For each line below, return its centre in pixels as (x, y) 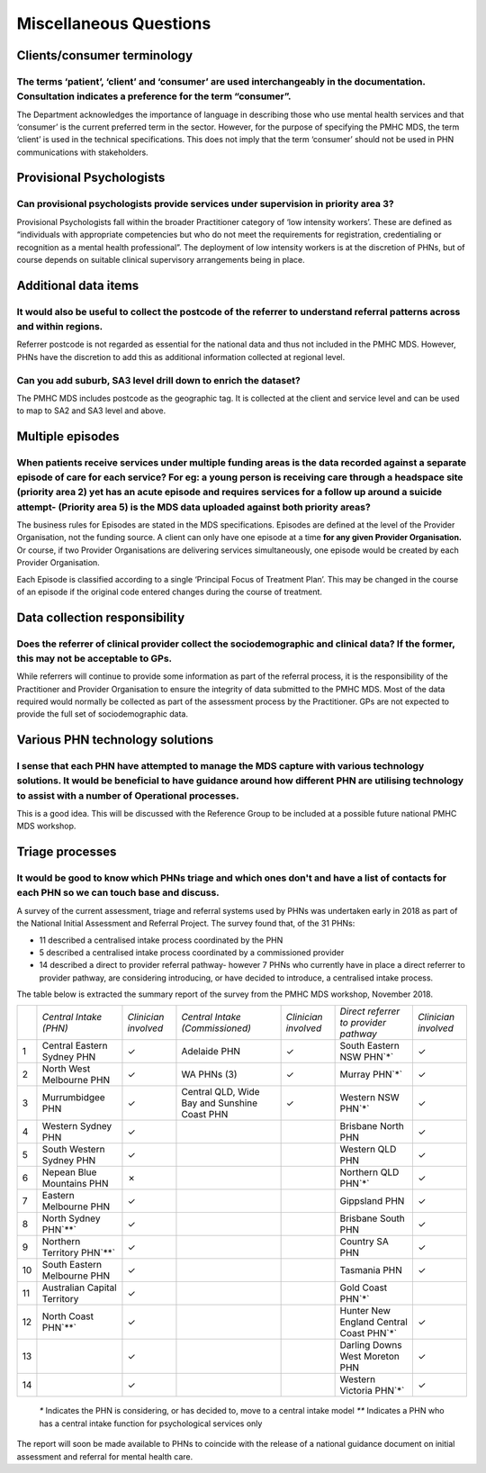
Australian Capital (79, 1288)
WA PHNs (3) (209, 1074)
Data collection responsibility (101, 617)
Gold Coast (364, 1288)
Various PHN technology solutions (115, 740)
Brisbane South (372, 1218)
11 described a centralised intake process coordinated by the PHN (161, 940)
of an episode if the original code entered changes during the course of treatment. (170, 592)
